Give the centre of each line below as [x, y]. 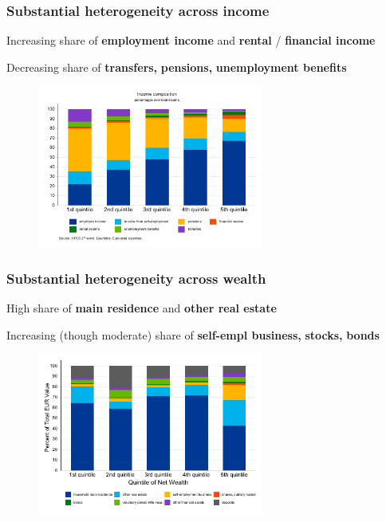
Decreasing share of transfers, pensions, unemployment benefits [177, 67]
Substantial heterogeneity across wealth [136, 279]
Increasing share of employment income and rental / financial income [191, 40]
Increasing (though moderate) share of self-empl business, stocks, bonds [193, 334]
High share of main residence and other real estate [142, 308]
